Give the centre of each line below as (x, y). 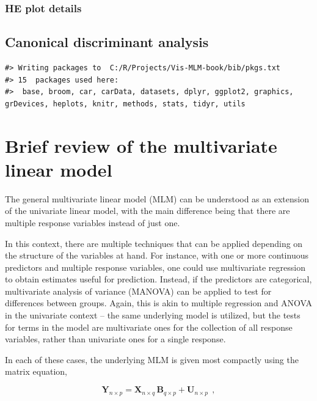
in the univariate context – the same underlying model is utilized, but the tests (153, 315)
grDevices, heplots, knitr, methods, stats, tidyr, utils (125, 104)
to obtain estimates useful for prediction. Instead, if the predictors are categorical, (158, 279)
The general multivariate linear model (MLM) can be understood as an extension (157, 198)
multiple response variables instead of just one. (93, 222)
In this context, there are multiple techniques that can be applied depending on (154, 243)
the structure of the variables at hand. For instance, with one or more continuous (157, 255)
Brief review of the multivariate (141, 145)
